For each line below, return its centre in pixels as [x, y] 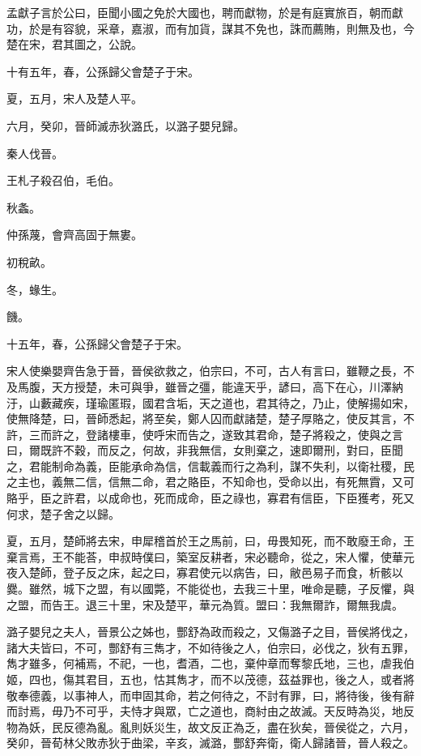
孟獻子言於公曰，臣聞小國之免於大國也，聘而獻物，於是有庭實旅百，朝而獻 [205, 12]
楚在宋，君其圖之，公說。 [74, 44]
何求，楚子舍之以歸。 [63, 513]
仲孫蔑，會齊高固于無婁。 [74, 235]
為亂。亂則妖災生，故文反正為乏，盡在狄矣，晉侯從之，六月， [250, 726]
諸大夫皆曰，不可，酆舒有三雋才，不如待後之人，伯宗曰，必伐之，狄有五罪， [210, 647]
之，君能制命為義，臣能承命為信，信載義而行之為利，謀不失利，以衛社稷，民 [210, 466]
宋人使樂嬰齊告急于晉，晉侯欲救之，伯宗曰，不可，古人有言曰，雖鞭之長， [205, 371]
